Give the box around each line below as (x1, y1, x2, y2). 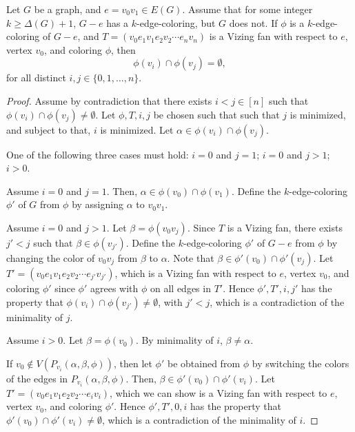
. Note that (167, 250, 214, 265)
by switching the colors (252, 356, 349, 370)
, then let (113, 356, 152, 370)
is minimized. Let (100, 122, 174, 136)
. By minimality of (135, 333, 214, 347)
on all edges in (150, 280, 211, 295)
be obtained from (167, 356, 241, 370)
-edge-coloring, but (136, 15, 216, 30)
